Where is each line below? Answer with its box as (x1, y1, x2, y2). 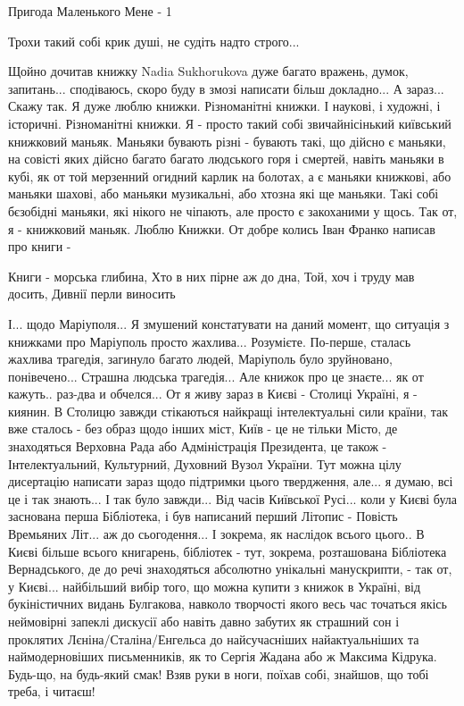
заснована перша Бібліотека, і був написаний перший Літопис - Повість (8, 507, 398, 525)
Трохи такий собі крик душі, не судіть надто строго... (8, 31, 300, 50)
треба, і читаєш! (8, 682, 95, 701)
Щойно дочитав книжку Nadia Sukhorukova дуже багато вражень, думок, (8, 62, 409, 80)
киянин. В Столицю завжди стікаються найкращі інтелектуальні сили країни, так (8, 401, 448, 420)
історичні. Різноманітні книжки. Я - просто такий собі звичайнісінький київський (8, 113, 452, 132)
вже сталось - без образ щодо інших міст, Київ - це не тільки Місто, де (8, 419, 398, 438)
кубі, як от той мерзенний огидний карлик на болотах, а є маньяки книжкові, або (8, 166, 452, 185)
